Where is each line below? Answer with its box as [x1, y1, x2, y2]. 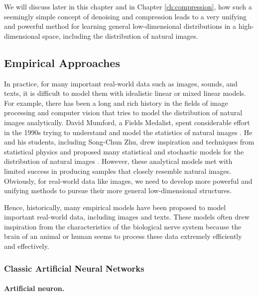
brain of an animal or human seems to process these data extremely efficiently [4, 231, 242, 241]
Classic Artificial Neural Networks [4, 262, 144, 274]
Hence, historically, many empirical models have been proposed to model [4, 202, 226, 212]
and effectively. [4, 241, 49, 251]
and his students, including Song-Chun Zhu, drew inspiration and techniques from [4, 137, 255, 147]
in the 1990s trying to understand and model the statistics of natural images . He [4, 127, 253, 137]
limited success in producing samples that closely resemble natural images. [4, 165, 232, 176]
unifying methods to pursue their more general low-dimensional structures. [4, 185, 232, 196]
